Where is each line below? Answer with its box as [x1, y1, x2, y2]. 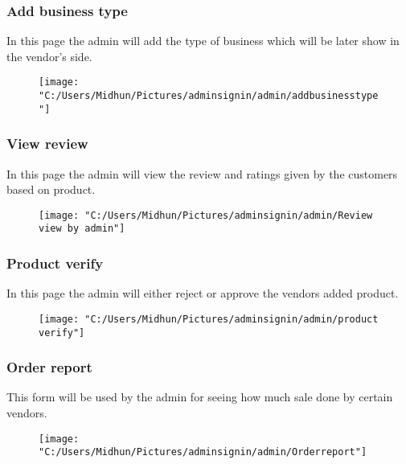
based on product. [6, 181, 96, 198]
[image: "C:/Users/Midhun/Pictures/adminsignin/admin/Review [39, 209, 373, 221]
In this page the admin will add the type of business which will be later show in [6, 32, 400, 49]
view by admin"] [39, 223, 125, 235]
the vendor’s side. [6, 47, 92, 64]
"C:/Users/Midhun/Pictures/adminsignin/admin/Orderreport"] [39, 446, 367, 458]
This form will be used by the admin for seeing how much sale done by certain [6, 388, 393, 405]
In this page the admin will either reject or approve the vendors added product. [6, 285, 399, 302]
